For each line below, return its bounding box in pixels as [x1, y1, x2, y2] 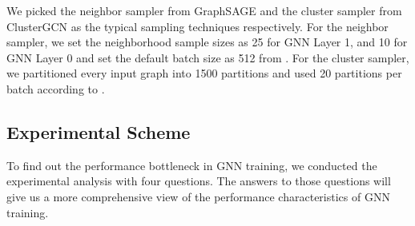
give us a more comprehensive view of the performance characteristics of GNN [6, 188, 390, 204]
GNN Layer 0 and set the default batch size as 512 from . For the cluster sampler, [6, 49, 409, 65]
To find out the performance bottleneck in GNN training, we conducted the [6, 157, 377, 173]
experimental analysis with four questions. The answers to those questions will [6, 172, 391, 189]
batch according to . [6, 80, 105, 97]
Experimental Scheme [6, 119, 191, 144]
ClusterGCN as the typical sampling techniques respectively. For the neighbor [6, 18, 389, 34]
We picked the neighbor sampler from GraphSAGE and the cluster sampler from [6, 2, 402, 18]
